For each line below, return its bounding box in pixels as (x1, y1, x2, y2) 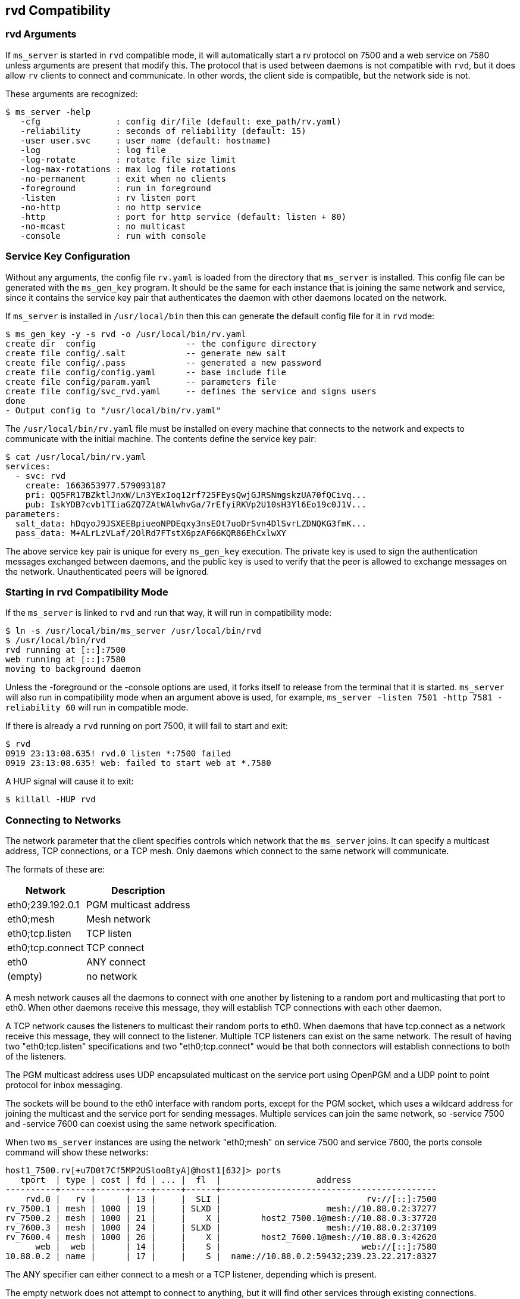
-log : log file (20, 145, 166, 155)
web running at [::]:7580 (5, 655, 126, 665)
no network (86, 970, 137, 983)
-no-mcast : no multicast (20, 221, 186, 231)
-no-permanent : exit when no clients (20, 173, 226, 183)
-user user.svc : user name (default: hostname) (20, 135, 271, 145)
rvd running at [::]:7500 (5, 645, 126, 655)
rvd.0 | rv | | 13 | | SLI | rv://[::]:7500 (25, 1194, 437, 1204)
